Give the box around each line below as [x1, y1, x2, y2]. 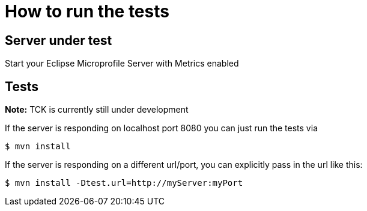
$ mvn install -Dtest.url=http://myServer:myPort [5, 178, 243, 188]
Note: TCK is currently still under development [5, 104, 189, 115]
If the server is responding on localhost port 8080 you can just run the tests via [5, 123, 318, 134]
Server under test [5, 32, 112, 48]
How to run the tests [5, 1, 169, 22]
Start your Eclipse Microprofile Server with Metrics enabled [5, 58, 239, 69]
